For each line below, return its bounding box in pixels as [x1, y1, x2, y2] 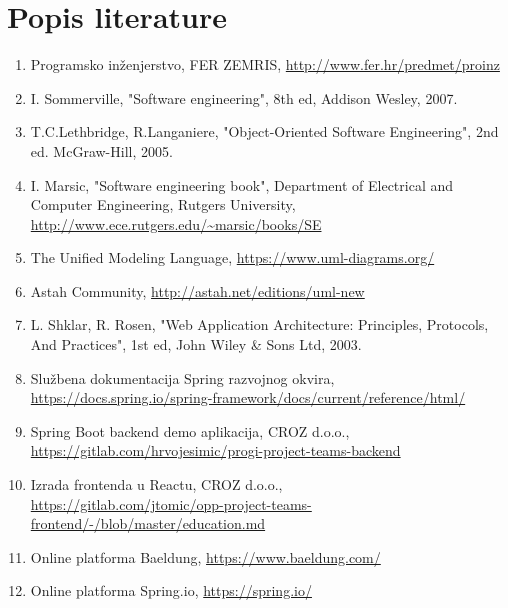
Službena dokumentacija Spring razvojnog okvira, [30, 367, 335, 388]
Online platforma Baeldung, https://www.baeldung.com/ [30, 546, 381, 567]
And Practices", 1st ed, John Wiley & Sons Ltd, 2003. [30, 334, 362, 355]
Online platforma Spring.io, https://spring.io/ [30, 580, 312, 601]
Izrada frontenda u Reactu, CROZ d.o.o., [30, 474, 283, 495]
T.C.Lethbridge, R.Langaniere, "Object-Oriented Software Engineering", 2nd [30, 121, 499, 142]
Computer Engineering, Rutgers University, [30, 194, 296, 215]
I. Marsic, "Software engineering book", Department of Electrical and [30, 174, 454, 195]
